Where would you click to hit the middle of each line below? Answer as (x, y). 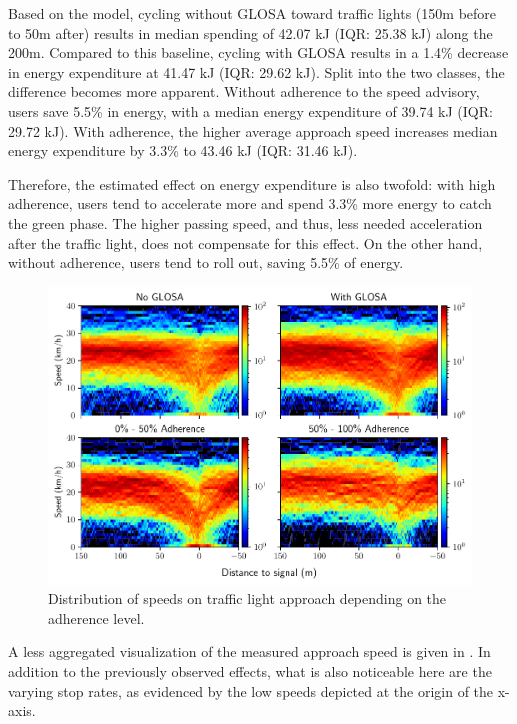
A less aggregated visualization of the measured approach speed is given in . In (249, 651)
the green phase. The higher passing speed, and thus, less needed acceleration (245, 222)
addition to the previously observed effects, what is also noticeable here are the (250, 670)
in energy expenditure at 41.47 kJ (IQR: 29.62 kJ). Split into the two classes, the (256, 71)
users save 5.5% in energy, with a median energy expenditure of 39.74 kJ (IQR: (250, 110)
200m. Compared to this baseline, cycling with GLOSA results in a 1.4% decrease (258, 52)
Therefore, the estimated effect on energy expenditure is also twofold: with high (252, 183)
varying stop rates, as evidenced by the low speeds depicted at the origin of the (251, 690)
